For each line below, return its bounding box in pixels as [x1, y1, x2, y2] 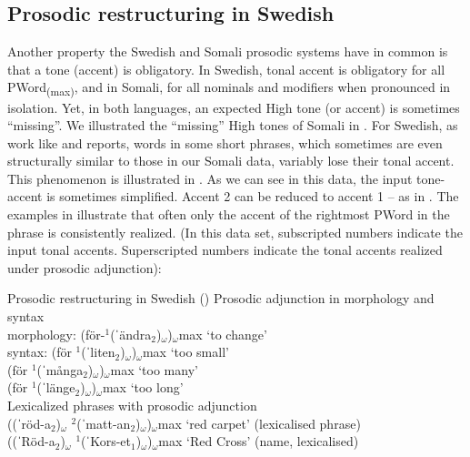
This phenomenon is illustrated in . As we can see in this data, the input [7, 168, 413, 188]
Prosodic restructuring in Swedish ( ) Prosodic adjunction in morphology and [7, 289, 435, 308]
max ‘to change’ [178, 324, 267, 343]
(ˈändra [110, 324, 152, 343]
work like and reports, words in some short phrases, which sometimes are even [7, 133, 443, 152]
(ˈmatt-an [76, 413, 131, 432]
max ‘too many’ [110, 360, 198, 379]
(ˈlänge [36, 378, 75, 397]
